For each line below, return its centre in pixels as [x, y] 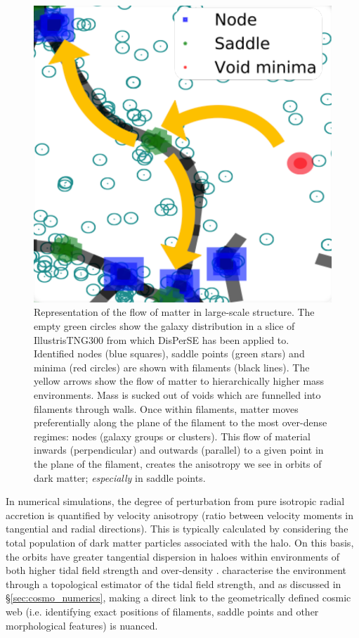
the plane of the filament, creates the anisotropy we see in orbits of [178, 463]
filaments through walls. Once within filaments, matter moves [166, 408]
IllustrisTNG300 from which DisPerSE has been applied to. [162, 339]
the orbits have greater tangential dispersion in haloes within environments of [173, 556]
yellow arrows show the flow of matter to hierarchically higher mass [179, 381]
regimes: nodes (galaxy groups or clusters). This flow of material [172, 436]
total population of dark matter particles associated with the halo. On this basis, [180, 542]
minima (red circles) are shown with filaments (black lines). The [172, 367]
